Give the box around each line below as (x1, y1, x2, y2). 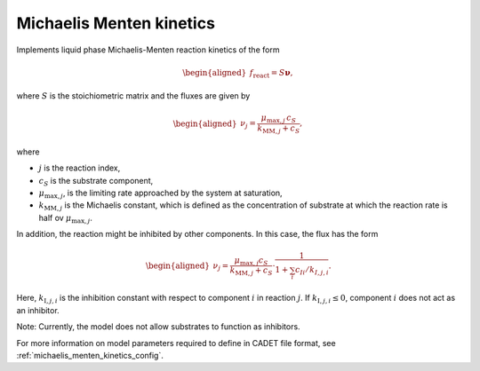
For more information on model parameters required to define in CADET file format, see (16, 337, 337, 348)
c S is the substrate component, (38, 175, 154, 188)
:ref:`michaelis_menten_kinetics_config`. (16, 350, 164, 360)
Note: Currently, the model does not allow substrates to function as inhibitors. (16, 321, 301, 332)
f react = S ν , (249, 67, 293, 80)
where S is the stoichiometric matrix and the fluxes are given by (16, 91, 251, 101)
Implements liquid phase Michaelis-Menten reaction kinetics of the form (16, 44, 280, 55)
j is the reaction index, (38, 162, 121, 173)
